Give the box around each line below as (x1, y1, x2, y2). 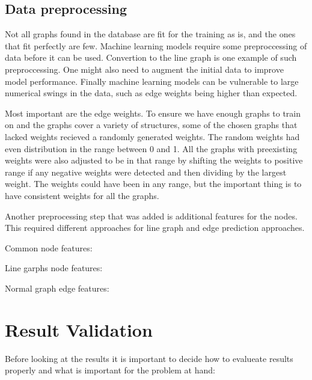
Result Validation (5, 317, 153, 342)
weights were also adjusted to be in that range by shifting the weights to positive (5, 154, 303, 167)
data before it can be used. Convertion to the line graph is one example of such (5, 51, 297, 64)
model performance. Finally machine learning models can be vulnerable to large (5, 75, 299, 87)
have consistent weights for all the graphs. (5, 189, 159, 201)
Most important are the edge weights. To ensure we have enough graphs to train (5, 106, 301, 119)
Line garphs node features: (5, 262, 103, 274)
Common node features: (5, 241, 93, 254)
